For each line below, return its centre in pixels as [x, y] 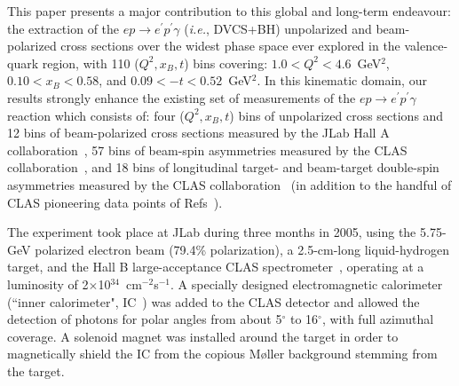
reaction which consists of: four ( [96, 115]
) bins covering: [226, 63]
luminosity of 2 [48, 284]
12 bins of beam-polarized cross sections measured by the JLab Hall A [198, 133]
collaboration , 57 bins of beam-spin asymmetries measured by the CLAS [207, 150]
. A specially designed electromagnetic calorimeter [307, 284]
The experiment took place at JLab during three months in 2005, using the [212, 232]
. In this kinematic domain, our [342, 80]
